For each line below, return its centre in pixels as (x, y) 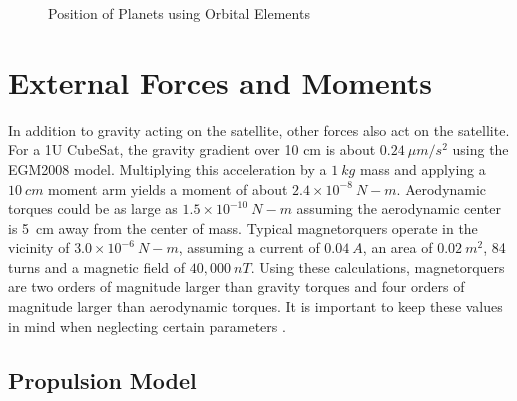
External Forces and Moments (220, 81)
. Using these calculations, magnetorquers (377, 266)
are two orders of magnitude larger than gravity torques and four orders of (236, 286)
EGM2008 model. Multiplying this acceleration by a (167, 168)
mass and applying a (422, 168)
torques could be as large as (93, 208)
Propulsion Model (102, 379)
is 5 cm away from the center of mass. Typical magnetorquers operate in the (243, 227)
